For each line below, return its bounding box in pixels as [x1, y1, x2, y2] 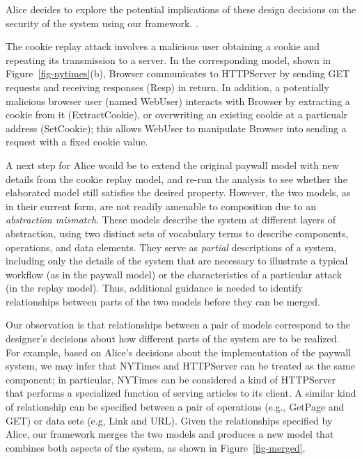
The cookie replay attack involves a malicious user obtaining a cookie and [6, 39, 320, 54]
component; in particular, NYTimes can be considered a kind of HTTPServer [6, 372, 336, 386]
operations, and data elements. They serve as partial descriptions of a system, [6, 239, 337, 254]
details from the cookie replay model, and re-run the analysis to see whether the [6, 171, 347, 186]
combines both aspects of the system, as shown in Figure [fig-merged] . [6, 440, 306, 454]
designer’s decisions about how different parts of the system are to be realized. [6, 331, 340, 346]
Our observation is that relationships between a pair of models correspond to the [6, 317, 350, 332]
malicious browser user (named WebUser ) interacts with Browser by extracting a [6, 93, 350, 108]
